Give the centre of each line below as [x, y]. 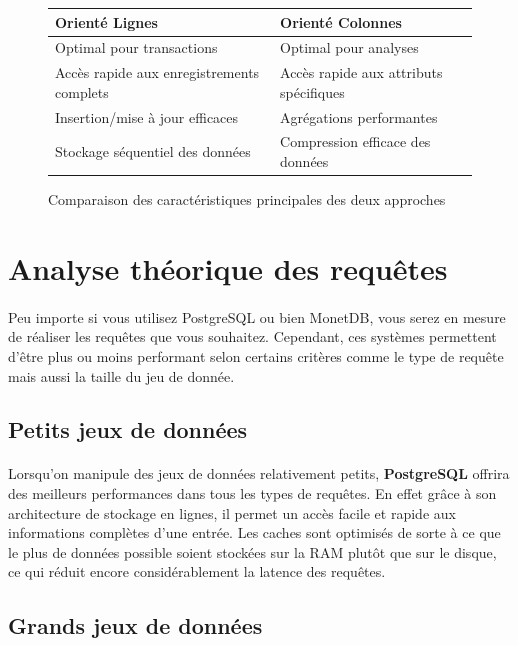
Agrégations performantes [359, 116]
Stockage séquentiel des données [153, 151]
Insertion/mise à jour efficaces [147, 116]
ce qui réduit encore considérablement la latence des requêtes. [197, 571]
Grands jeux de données [135, 625]
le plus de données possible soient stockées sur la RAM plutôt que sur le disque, [252, 551]
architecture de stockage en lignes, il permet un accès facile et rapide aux [232, 512]
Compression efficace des [355, 141]
